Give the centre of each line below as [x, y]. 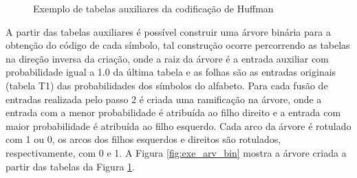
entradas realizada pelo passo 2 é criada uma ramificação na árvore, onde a [164, 99]
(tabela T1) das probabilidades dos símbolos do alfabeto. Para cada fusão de [167, 85]
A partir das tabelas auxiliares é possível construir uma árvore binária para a [168, 31]
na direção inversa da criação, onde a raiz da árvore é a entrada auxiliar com [167, 58]
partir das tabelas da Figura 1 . [70, 166]
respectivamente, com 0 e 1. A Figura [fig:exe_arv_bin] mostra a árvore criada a [176, 152]
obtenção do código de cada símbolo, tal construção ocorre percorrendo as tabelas [178, 45]
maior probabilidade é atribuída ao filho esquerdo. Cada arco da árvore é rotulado [178, 125]
